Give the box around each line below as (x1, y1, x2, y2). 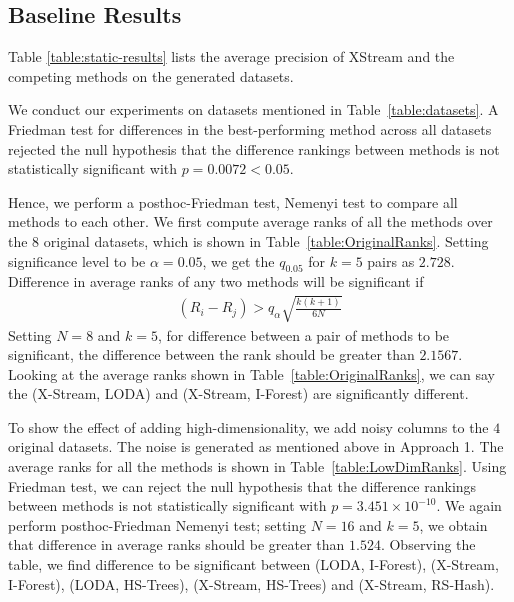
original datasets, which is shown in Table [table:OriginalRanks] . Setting (43, 230, 489, 251)
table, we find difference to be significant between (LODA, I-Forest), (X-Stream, (8, 554, 499, 575)
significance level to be (8, 250, 146, 271)
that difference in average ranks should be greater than (8, 534, 345, 555)
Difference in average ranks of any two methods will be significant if (8, 271, 424, 292)
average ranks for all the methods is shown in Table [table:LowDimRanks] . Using (8, 456, 507, 477)
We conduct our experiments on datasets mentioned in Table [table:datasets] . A (8, 99, 499, 120)
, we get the (202, 250, 275, 271)
